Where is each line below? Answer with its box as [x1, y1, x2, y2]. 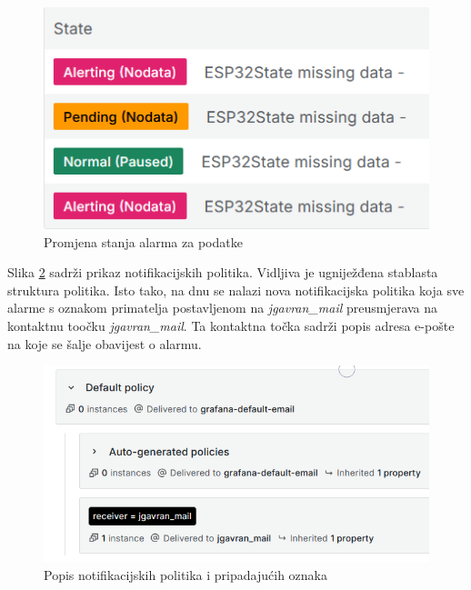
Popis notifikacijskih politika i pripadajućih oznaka [44, 565, 327, 584]
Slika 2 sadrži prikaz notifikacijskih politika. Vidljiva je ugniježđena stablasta [7, 263, 438, 282]
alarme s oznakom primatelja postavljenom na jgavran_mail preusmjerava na [7, 298, 438, 317]
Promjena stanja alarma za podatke [44, 232, 243, 251]
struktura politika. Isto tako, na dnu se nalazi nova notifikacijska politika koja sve [7, 280, 465, 299]
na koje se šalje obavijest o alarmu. [7, 334, 202, 353]
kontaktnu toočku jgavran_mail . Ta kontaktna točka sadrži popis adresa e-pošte [7, 315, 455, 335]
